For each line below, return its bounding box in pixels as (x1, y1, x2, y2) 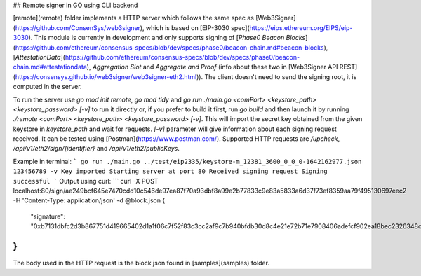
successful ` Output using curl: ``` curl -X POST (13, 177, 159, 185)
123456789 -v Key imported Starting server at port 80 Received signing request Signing (13, 167, 328, 175)
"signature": (30, 212, 66, 221)
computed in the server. (13, 83, 82, 91)
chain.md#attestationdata (13, 63, 88, 71)
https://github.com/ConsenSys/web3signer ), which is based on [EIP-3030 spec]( (15, 23, 250, 32)
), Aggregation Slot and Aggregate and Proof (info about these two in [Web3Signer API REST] (86, 63, 358, 71)
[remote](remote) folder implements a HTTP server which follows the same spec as (13, 14, 254, 22)
